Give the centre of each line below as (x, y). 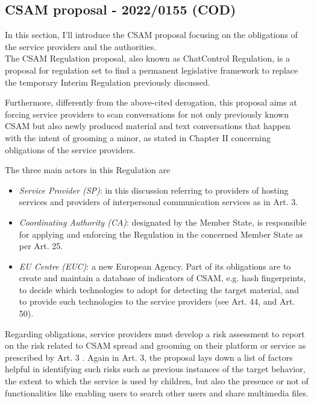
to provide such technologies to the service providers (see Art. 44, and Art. (157, 301)
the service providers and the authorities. (81, 46)
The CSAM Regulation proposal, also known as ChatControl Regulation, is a (147, 58)
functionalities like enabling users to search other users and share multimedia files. (157, 392)
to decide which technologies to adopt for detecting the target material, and (159, 289)
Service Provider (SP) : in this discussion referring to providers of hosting (154, 190)
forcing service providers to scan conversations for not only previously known (147, 114)
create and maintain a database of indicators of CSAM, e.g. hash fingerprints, (162, 278)
